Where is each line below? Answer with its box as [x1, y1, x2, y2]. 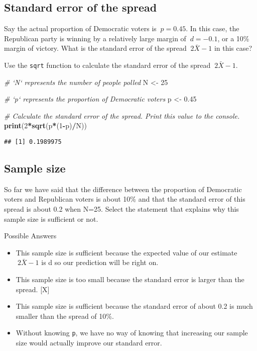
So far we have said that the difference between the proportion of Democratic [4, 184, 242, 194]
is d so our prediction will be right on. [41, 257, 159, 268]
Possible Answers [4, 230, 57, 241]
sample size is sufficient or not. [4, 213, 98, 224]
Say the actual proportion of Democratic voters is [4, 23, 157, 34]
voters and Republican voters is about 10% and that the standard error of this [4, 194, 245, 204]
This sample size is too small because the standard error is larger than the [16, 274, 244, 285]
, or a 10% [217, 33, 249, 43]
